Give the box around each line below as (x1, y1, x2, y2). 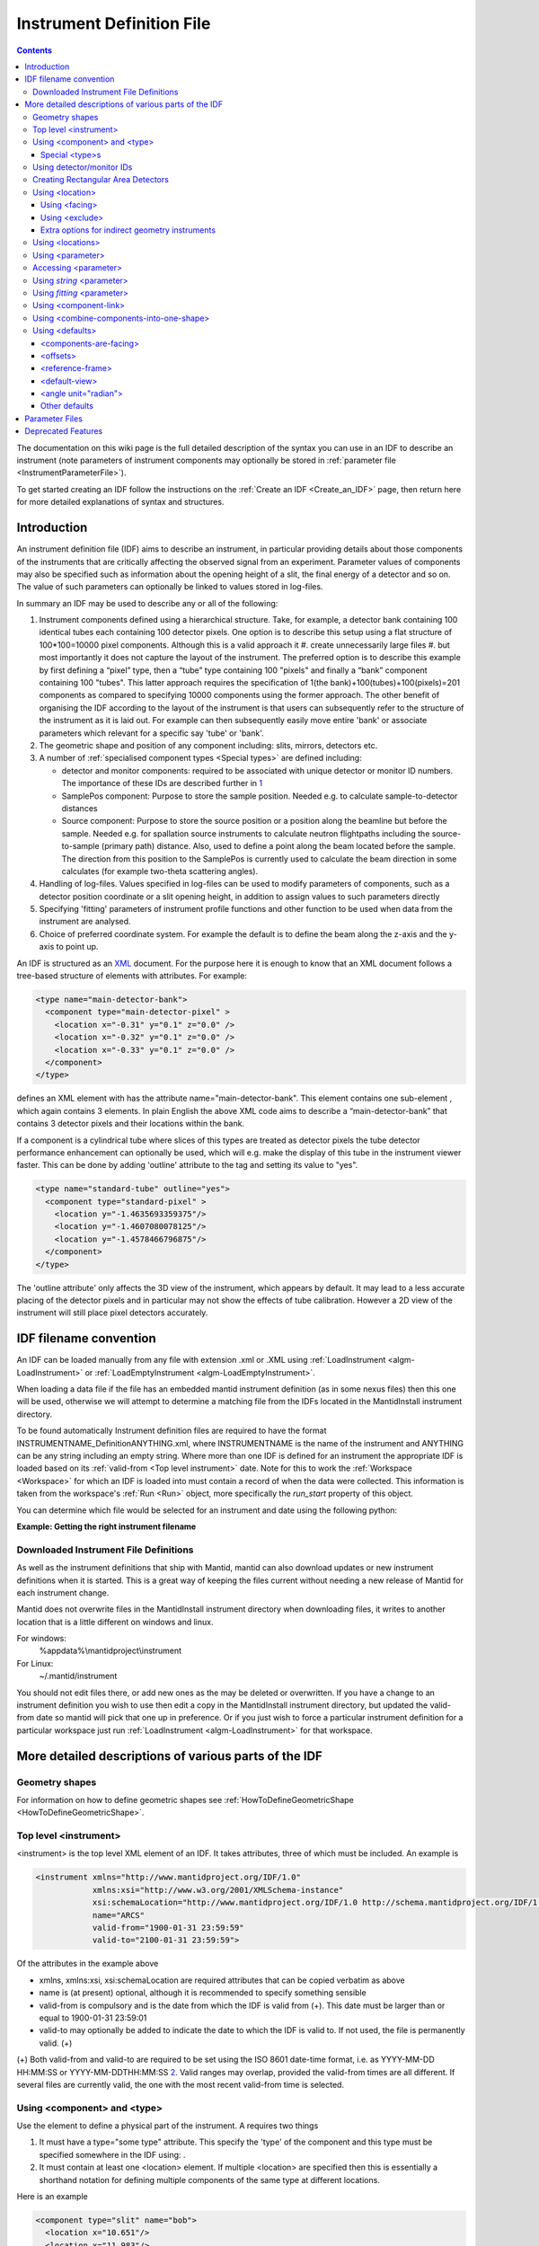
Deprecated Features (24, 426, 103, 437)
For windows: (16, 1633, 67, 1644)
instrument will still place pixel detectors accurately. (16, 1307, 208, 1318)
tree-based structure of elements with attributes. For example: (16, 970, 247, 981)
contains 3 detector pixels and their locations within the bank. (16, 1119, 245, 1129)
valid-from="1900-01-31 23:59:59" (92, 1923, 244, 1933)
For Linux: (16, 1658, 54, 1668)
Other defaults (40, 401, 94, 411)
